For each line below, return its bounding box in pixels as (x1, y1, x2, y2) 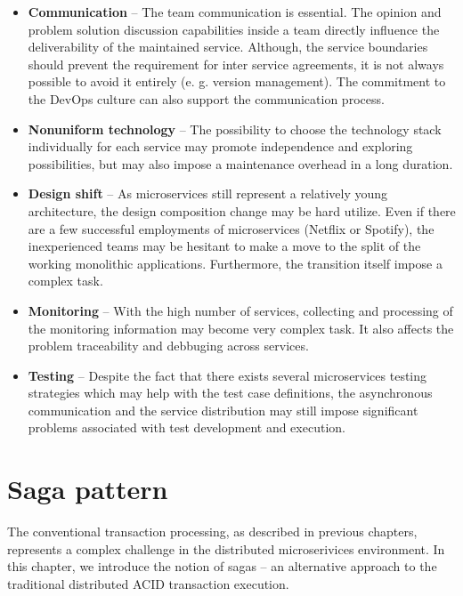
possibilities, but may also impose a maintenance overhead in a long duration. (28, 154, 453, 173)
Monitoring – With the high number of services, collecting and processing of (28, 301, 453, 319)
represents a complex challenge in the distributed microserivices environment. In (7, 539, 445, 558)
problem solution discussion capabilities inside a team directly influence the (28, 20, 440, 38)
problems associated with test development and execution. (28, 418, 345, 437)
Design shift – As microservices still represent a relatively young (28, 184, 388, 203)
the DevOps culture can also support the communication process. (28, 89, 385, 108)
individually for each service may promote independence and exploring (28, 137, 413, 156)
